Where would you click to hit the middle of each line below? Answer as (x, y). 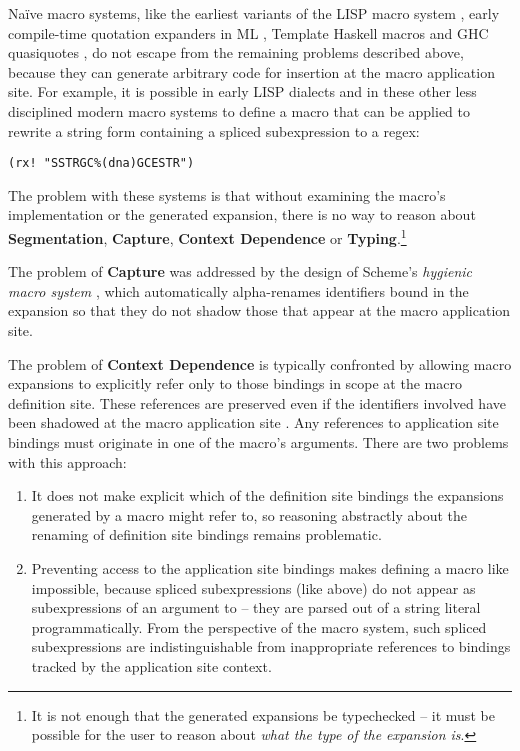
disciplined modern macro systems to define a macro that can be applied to (239, 110)
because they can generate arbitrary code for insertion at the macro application (251, 71)
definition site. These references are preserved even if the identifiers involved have (257, 402)
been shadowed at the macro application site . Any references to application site (253, 422)
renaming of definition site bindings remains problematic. (206, 534)
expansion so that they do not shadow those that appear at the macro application (259, 310)
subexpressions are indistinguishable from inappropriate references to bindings (271, 646)
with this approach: (67, 461)
